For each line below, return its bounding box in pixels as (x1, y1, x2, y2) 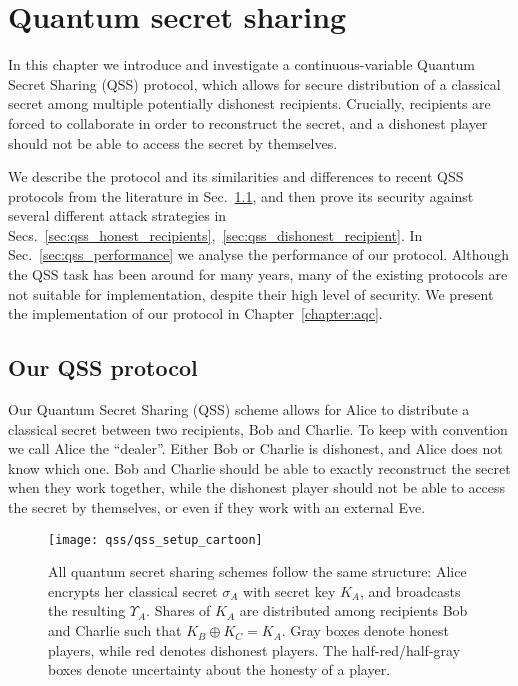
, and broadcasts (359, 580, 461, 601)
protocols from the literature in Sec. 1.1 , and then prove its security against (8, 185, 474, 206)
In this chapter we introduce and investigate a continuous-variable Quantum (8, 54, 476, 75)
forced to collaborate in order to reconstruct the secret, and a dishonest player (8, 112, 488, 133)
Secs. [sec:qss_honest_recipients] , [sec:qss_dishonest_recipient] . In (8, 224, 423, 245)
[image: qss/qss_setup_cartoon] (48, 532, 263, 547)
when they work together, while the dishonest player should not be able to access (8, 477, 506, 498)
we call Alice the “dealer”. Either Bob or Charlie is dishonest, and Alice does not (8, 438, 503, 459)
